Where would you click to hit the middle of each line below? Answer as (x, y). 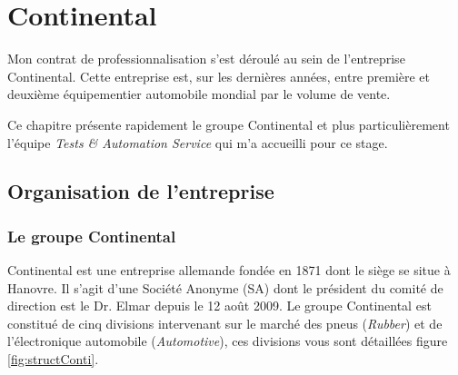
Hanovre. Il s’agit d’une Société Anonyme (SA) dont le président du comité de (225, 287)
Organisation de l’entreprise (141, 191)
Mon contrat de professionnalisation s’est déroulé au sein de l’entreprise (206, 59)
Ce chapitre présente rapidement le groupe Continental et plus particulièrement (229, 124)
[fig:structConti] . (53, 359)
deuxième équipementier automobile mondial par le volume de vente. (199, 94)
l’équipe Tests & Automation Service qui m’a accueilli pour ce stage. (198, 142)
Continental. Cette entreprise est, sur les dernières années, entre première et (219, 76)
